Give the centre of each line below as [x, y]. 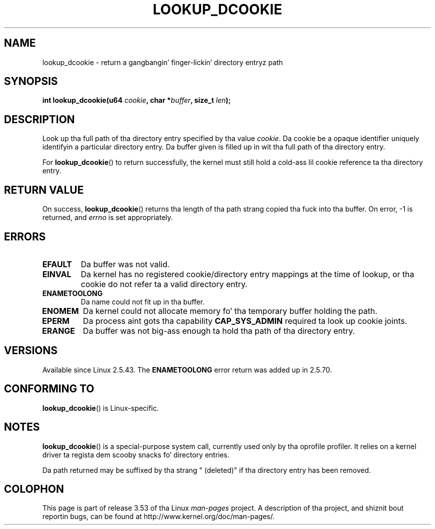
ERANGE [58, 331]
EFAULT [57, 264]
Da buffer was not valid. [125, 264]
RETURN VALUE [44, 190]
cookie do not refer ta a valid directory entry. [164, 284]
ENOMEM [60, 311]
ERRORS [25, 236]
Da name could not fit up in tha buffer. [143, 302]
